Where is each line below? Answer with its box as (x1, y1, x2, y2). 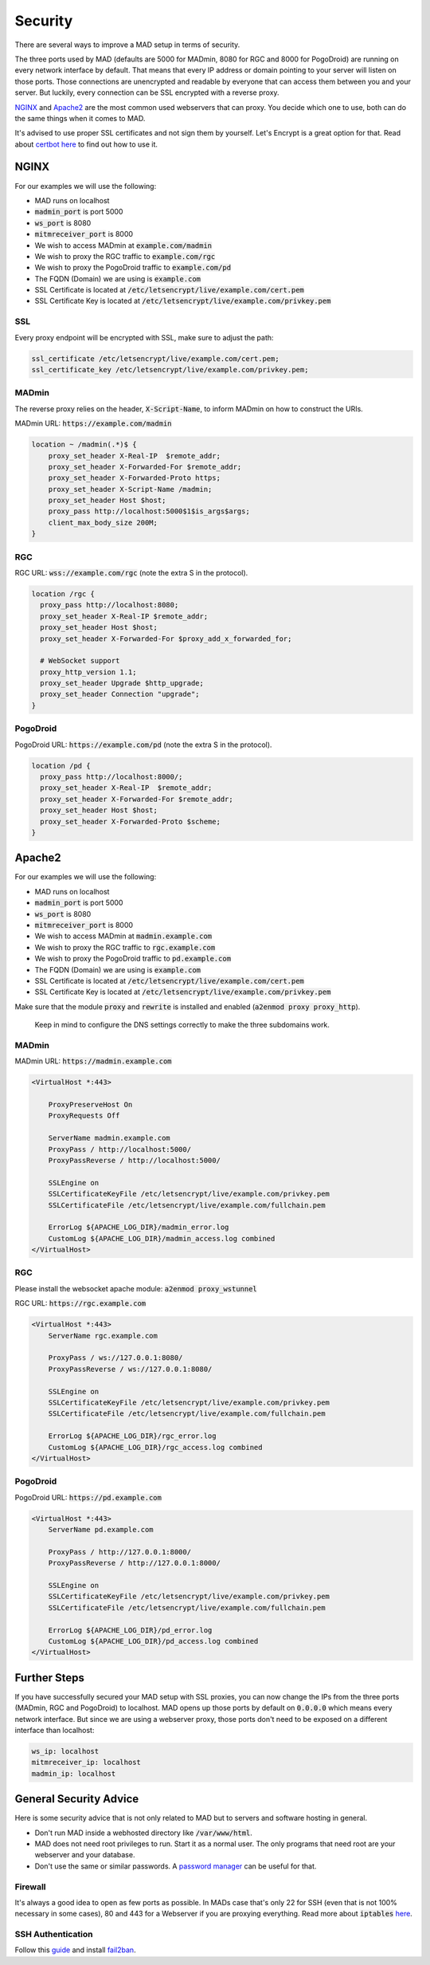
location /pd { (31, 761, 91, 770)
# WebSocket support (40, 656, 120, 666)
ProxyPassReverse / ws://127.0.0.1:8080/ (48, 1364, 213, 1374)
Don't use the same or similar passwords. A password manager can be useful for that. (34, 1861, 317, 1871)
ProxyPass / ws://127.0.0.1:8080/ (48, 1354, 183, 1362)
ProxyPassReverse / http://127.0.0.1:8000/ (48, 1558, 221, 1568)
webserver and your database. (34, 1850, 135, 1860)
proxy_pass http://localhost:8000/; (40, 772, 183, 781)
